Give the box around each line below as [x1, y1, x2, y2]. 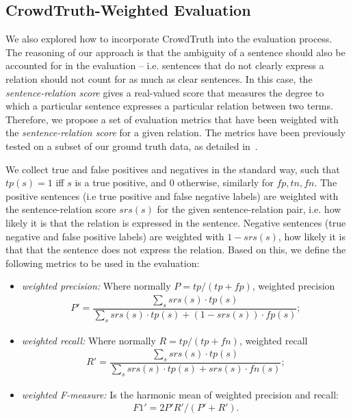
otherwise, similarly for [177, 175, 274, 190]
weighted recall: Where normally [21, 333, 156, 347]
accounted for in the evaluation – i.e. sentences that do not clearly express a [5, 58, 324, 73]
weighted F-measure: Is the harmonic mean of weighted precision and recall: [21, 387, 339, 401]
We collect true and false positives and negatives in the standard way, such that [5, 162, 340, 176]
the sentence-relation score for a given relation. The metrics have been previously [5, 125, 346, 140]
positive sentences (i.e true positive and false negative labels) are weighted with [5, 188, 339, 203]
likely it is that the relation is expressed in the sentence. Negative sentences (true [5, 215, 346, 229]
